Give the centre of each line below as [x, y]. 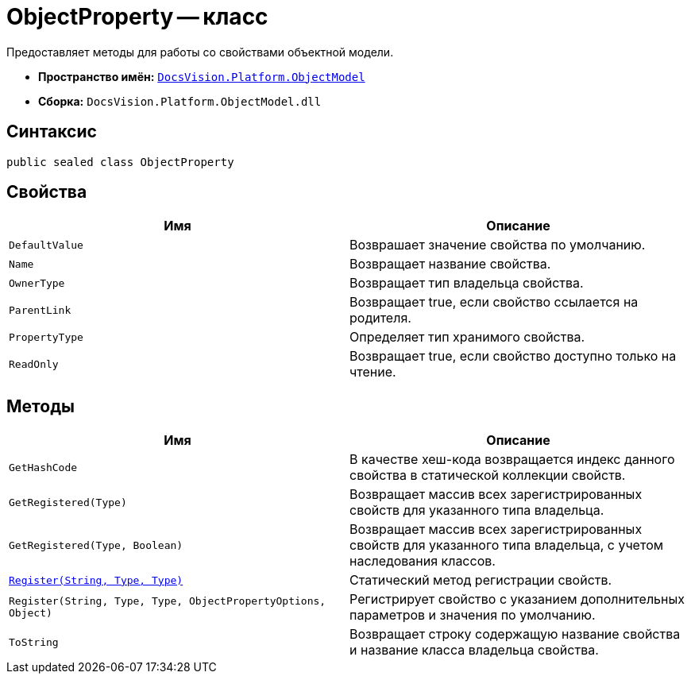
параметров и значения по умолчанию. [473, 615]
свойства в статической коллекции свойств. [488, 475]
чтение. [373, 372]
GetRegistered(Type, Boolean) [96, 545]
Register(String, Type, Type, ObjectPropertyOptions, [168, 601]
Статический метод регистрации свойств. [481, 580]
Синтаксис [52, 132]
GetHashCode [43, 467]
